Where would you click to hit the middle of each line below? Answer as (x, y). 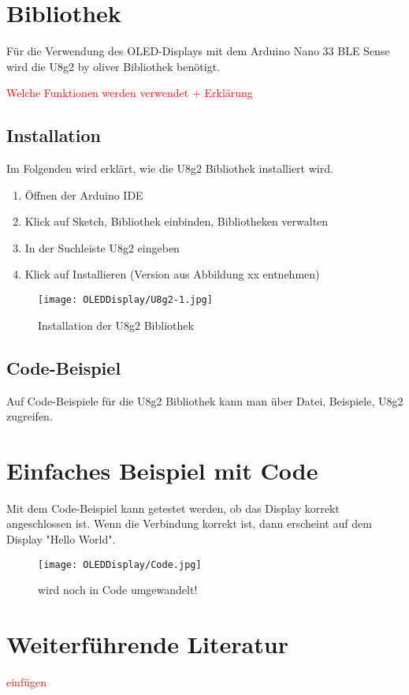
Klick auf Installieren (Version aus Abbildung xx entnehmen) (172, 274)
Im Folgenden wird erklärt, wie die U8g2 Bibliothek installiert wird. (170, 168)
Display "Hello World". (61, 539)
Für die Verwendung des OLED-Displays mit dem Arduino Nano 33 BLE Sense (198, 51)
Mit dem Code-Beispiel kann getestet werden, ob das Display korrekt (173, 508)
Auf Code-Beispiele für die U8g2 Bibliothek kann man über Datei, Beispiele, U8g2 (205, 400)
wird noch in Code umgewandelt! (118, 590)
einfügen (26, 682)
